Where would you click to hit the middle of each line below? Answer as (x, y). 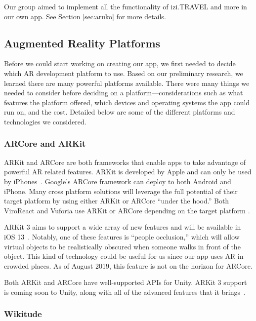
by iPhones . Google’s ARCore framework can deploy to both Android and (118, 181)
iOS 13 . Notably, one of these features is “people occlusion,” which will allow (122, 236)
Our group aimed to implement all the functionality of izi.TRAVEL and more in (126, 6)
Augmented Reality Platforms (82, 43)
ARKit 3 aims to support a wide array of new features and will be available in (123, 227)
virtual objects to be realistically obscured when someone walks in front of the (122, 246)
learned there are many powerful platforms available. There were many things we (127, 83)
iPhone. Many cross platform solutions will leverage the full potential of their (121, 191)
